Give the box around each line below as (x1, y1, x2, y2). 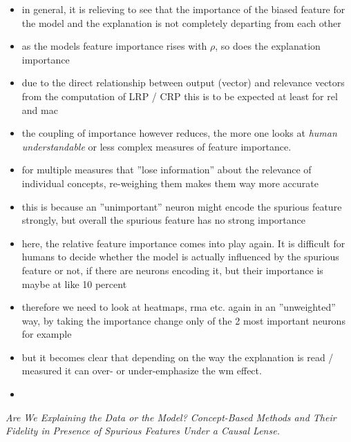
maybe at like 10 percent (21, 276, 127, 291)
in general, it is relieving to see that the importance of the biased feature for (21, 2, 345, 16)
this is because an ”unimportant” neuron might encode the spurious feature (21, 199, 342, 213)
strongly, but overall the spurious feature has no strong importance (21, 213, 305, 227)
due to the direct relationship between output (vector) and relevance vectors (21, 75, 345, 90)
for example (21, 327, 72, 341)
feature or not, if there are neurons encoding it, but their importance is (21, 262, 323, 277)
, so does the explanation (215, 39, 321, 53)
